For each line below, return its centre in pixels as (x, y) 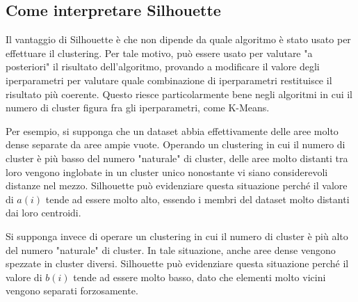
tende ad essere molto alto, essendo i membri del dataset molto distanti (197, 199)
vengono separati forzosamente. (72, 291)
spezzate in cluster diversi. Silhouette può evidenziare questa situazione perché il (177, 263)
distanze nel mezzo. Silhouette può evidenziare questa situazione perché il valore (177, 185)
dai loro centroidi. (43, 213)
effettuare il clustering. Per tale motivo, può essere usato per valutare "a (159, 53)
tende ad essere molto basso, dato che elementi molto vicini (200, 277)
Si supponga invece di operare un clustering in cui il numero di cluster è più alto (177, 236)
